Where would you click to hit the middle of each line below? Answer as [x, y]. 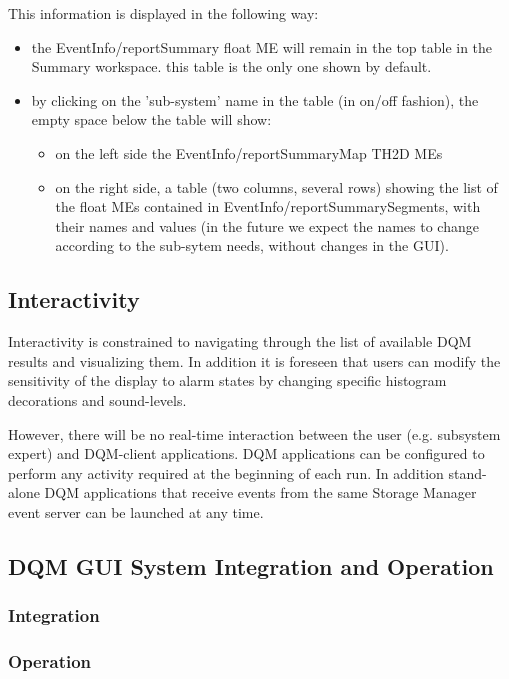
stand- [467, 472]
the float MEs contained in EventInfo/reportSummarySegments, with [268, 206]
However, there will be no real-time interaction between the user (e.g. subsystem [254, 433]
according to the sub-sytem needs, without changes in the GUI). [252, 245]
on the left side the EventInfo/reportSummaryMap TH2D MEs [249, 152]
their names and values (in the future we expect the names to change [267, 225]
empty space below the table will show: [151, 119]
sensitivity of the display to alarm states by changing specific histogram [227, 380]
